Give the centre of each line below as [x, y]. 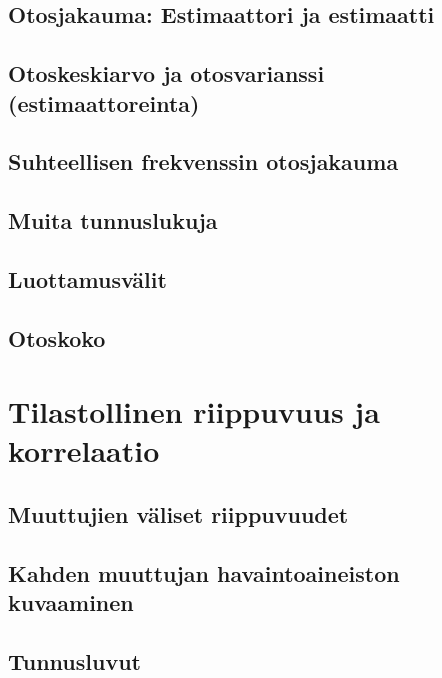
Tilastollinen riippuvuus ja [194, 411]
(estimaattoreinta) [104, 102]
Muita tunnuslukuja [113, 220]
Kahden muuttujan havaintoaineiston [204, 572]
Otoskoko [57, 337]
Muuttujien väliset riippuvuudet [178, 514]
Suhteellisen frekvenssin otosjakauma [203, 161]
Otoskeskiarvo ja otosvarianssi [166, 73]
